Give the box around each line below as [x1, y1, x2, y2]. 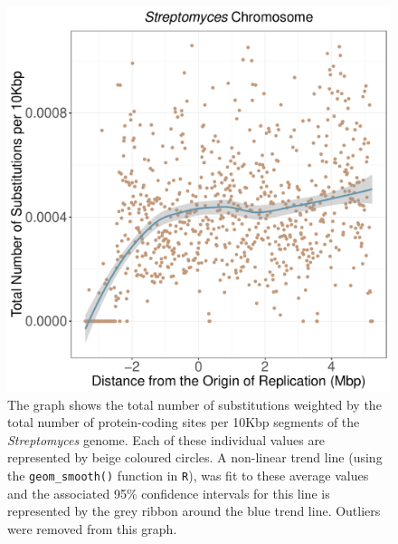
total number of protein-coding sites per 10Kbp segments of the [7, 413, 360, 432]
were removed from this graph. [7, 519, 177, 538]
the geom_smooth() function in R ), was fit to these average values [7, 465, 369, 484]
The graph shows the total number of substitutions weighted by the [7, 394, 382, 413]
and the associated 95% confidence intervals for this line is [7, 483, 330, 502]
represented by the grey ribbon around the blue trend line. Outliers [7, 501, 381, 520]
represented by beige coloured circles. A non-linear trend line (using [7, 448, 383, 467]
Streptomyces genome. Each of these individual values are [7, 430, 326, 449]
